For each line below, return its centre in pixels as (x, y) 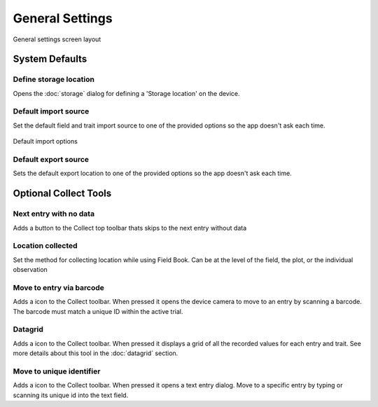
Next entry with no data (54, 214)
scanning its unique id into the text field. (71, 395)
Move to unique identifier (57, 371)
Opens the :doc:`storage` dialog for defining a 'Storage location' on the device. (127, 93)
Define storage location (54, 79)
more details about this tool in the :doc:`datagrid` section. (96, 353)
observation (30, 270)
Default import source (51, 111)
